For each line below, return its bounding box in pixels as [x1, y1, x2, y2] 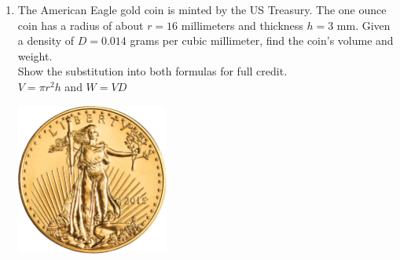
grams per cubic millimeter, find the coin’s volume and [130, 32, 394, 49]
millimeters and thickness [181, 16, 303, 33]
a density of [17, 32, 75, 49]
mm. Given [336, 16, 391, 33]
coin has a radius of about [17, 16, 144, 33]
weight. [17, 47, 53, 64]
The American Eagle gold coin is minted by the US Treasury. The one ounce [17, 2, 387, 17]
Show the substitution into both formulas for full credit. [17, 63, 288, 79]
